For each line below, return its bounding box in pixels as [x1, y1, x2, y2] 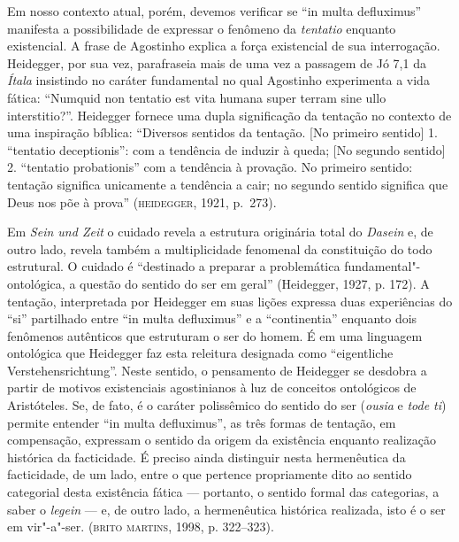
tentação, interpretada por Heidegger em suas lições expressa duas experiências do [7, 291, 453, 310]
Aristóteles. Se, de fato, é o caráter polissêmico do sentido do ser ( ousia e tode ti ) [7, 396, 447, 414]
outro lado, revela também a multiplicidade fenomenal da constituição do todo [7, 239, 432, 258]
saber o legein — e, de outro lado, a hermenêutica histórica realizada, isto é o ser [7, 499, 446, 518]
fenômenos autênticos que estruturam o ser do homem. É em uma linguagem [7, 326, 423, 345]
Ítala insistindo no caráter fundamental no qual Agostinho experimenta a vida [7, 71, 430, 89]
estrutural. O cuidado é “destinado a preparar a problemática [7, 257, 340, 275]
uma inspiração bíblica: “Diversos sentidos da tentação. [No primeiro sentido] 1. [7, 123, 438, 142]
